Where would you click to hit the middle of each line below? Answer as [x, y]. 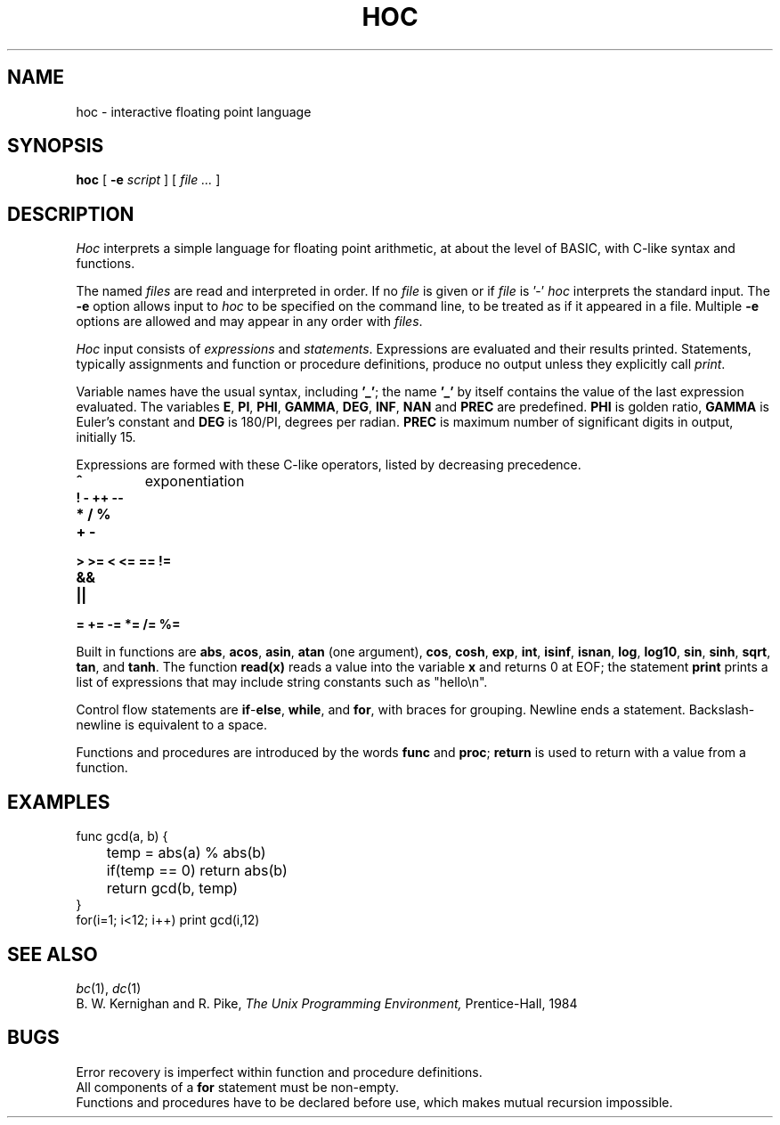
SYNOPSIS [56, 146]
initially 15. [106, 437]
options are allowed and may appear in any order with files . [249, 322]
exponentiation [195, 481]
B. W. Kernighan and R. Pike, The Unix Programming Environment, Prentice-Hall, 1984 [327, 1003]
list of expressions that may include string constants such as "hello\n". [282, 682]
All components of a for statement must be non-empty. [238, 1087]
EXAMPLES [59, 802]
